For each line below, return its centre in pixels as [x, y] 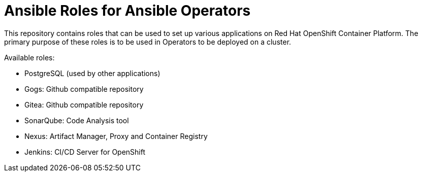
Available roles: [29, 57]
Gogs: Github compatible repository [84, 89]
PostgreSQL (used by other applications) [92, 73]
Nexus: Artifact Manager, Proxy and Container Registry [116, 136]
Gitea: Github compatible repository [84, 104]
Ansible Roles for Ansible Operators [127, 11]
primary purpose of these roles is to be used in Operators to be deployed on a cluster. [148, 42]
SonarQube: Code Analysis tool [77, 120]
